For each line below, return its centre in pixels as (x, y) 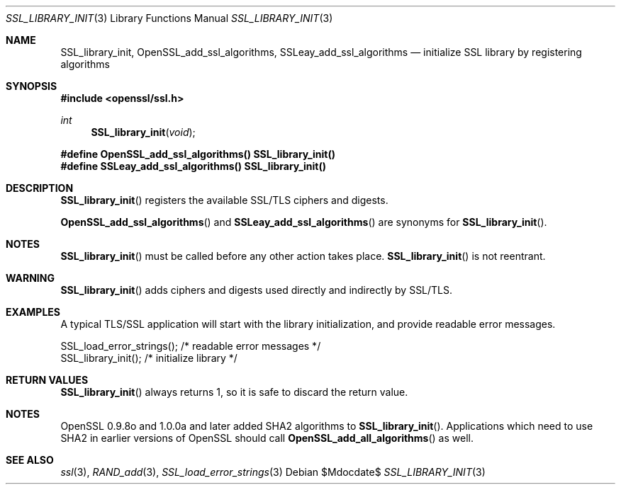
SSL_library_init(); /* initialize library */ (149, 358)
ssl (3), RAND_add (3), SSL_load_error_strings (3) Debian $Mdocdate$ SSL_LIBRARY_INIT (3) (273, 472)
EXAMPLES (33, 312)
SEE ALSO (30, 460)
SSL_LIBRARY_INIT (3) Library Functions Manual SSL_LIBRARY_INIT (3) (169, 18)
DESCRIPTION (40, 188)
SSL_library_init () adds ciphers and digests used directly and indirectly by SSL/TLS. (257, 290)
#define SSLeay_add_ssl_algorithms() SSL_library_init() (194, 166)
